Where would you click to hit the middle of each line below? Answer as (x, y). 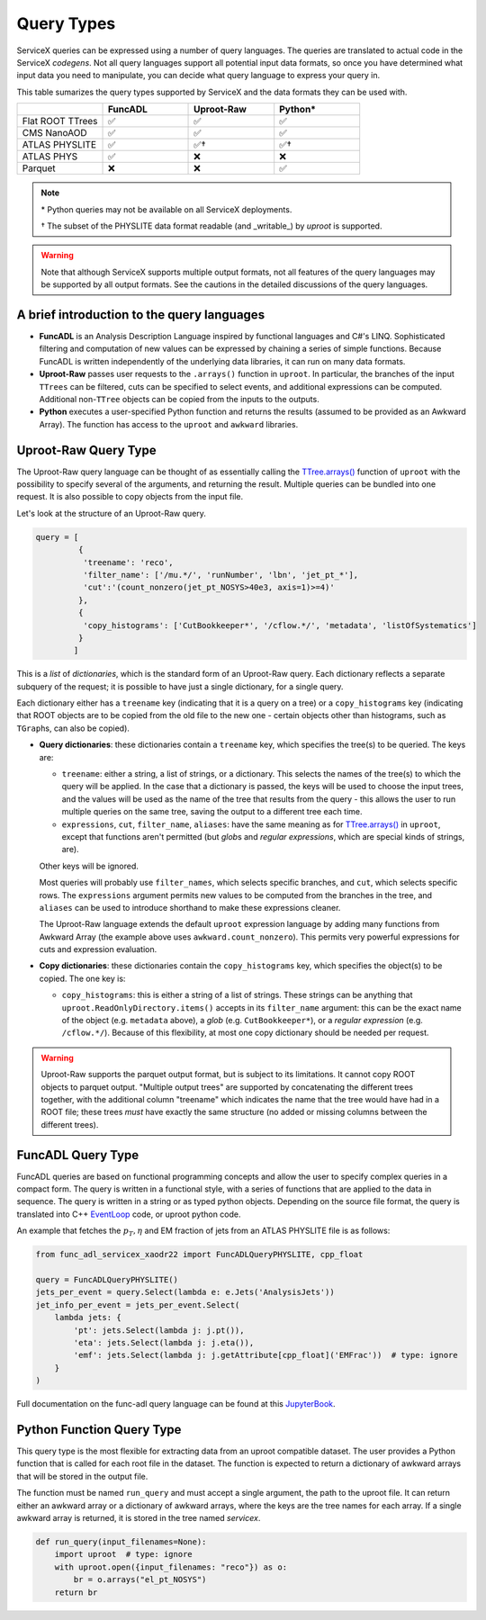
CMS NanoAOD (54, 133)
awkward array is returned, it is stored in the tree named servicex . (139, 1517)
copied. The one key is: (82, 978)
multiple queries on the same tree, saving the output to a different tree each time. (212, 812)
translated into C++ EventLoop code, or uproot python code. (129, 1214)
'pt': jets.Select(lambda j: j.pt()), (159, 1330)
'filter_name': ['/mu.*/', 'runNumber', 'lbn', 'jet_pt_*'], (220, 575)
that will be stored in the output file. (82, 1476)
